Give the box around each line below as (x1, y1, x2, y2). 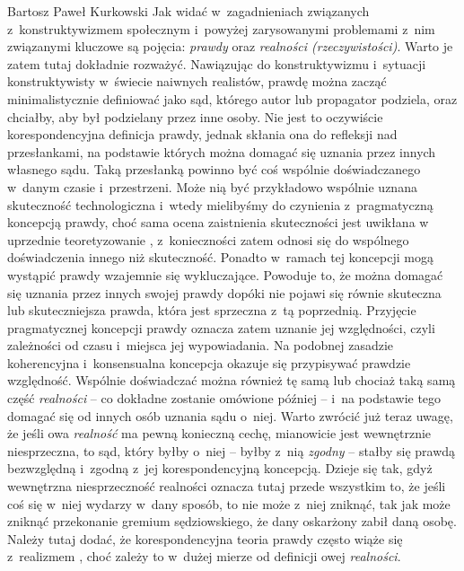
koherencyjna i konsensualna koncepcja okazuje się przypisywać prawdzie (7, 353, 411, 372)
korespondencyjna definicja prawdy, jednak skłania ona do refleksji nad (7, 125, 398, 144)
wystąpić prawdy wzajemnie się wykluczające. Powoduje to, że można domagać (7, 265, 443, 284)
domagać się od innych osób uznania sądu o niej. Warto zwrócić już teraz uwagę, (7, 406, 453, 425)
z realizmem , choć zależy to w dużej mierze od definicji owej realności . (7, 547, 401, 566)
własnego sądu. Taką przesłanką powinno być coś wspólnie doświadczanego (7, 160, 421, 179)
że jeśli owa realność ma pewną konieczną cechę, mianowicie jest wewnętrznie (7, 424, 432, 443)
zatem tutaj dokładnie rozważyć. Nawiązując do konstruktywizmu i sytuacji (7, 54, 426, 73)
